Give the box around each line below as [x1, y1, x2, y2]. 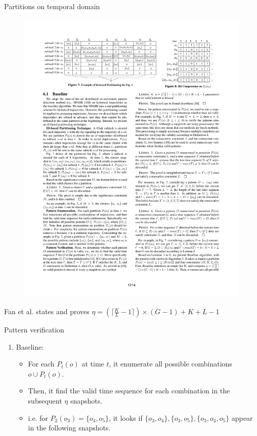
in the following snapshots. [28, 422, 111, 433]
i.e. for [28, 412, 48, 423]
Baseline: [16, 341, 44, 352]
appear [231, 412, 253, 423]
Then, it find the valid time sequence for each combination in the [28, 385, 230, 396]
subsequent [28, 395, 62, 406]
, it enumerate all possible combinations [109, 358, 232, 369]
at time [81, 358, 104, 369]
